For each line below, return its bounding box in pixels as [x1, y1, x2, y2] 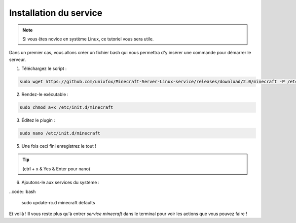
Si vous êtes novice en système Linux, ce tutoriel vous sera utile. [22, 36, 154, 42]
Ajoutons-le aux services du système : [21, 180, 100, 186]
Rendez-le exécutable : [21, 92, 69, 97]
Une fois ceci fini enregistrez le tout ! [21, 143, 96, 149]
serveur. [9, 57, 26, 63]
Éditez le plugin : [21, 117, 55, 123]
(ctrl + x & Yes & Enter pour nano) [22, 165, 91, 172]
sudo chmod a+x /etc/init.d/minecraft [19, 105, 113, 110]
